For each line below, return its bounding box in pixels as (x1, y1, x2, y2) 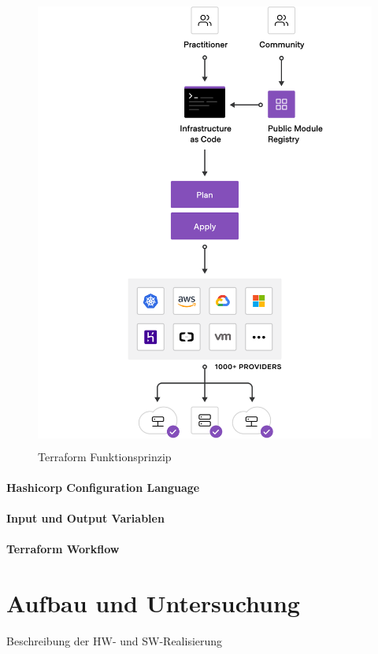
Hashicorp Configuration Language (6, 478, 200, 495)
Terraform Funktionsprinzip (38, 448, 172, 464)
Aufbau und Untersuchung (6, 586, 300, 619)
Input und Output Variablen (6, 509, 165, 526)
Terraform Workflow (6, 541, 120, 557)
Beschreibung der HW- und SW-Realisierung (6, 632, 223, 648)
